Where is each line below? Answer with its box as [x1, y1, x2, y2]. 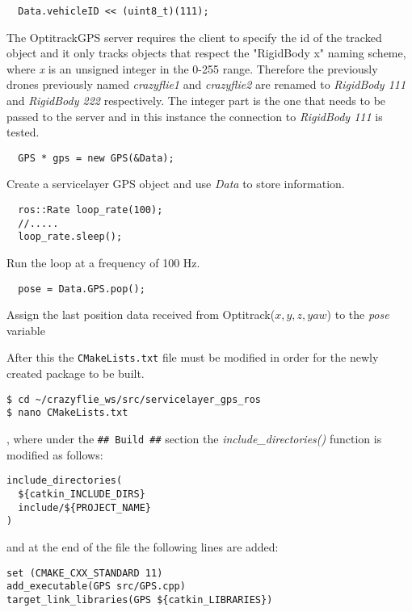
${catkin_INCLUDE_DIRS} [18, 488, 145, 500]
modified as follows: [6, 446, 103, 463]
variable [6, 321, 45, 338]
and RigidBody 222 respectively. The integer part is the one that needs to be [6, 92, 386, 109]
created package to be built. [6, 365, 145, 382]
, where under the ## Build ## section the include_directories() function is [6, 430, 382, 447]
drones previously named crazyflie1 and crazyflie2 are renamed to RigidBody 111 [6, 76, 406, 93]
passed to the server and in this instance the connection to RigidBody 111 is [6, 107, 383, 124]
